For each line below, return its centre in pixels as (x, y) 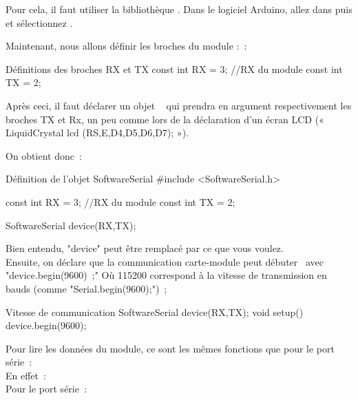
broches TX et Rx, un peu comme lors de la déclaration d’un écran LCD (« (165, 119)
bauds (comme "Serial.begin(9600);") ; (86, 288)
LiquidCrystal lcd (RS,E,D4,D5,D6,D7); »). (97, 133)
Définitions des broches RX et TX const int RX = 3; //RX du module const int (174, 69)
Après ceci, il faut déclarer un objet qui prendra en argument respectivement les (179, 105)
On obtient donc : (44, 155)
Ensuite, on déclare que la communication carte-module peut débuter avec (165, 261)
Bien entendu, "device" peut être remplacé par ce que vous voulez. (145, 248)
